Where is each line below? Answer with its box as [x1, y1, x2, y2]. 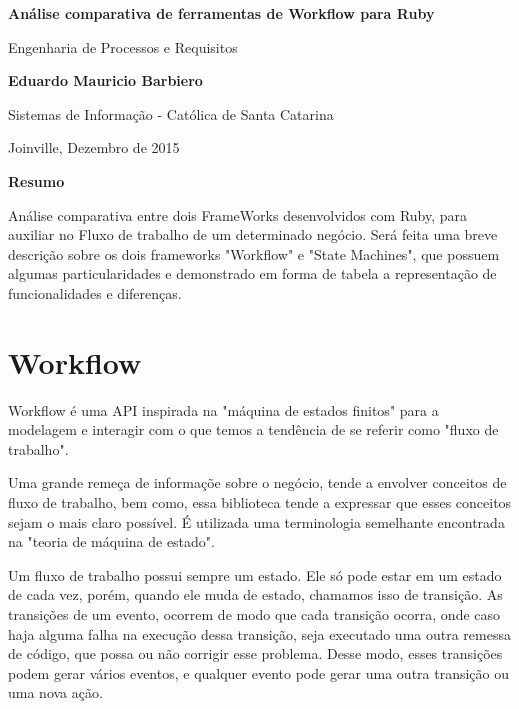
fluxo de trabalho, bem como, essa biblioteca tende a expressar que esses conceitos [8, 492, 512, 513]
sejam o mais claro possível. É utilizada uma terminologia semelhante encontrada [8, 511, 505, 532]
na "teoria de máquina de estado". [8, 531, 215, 552]
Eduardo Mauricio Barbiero [8, 70, 203, 91]
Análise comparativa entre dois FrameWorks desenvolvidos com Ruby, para [8, 204, 468, 225]
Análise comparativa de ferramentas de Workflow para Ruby [8, 3, 435, 23]
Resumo [8, 170, 65, 191]
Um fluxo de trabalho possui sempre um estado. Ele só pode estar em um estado [8, 564, 502, 585]
